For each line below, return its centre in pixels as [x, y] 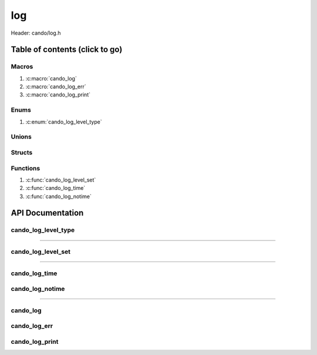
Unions [21, 137]
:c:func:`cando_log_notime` [59, 196]
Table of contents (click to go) [67, 50]
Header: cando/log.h [36, 33]
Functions [26, 168]
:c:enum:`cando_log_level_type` [64, 122]
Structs [22, 152]
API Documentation [47, 213]
